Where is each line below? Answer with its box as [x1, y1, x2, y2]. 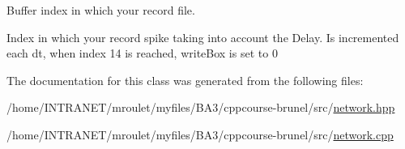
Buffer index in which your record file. [6, 2, 195, 18]
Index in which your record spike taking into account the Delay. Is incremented [6, 28, 399, 45]
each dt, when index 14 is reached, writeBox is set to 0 [6, 45, 278, 62]
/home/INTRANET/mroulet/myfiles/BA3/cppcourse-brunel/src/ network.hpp [6, 99, 395, 116]
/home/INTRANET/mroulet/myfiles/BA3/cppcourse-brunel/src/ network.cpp [6, 126, 394, 143]
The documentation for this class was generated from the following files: [6, 71, 364, 88]
